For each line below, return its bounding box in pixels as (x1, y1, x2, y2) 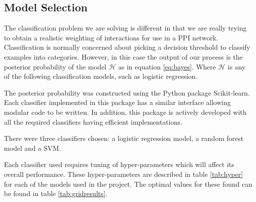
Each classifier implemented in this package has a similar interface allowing (4, 97, 231, 107)
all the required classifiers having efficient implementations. (4, 116, 183, 127)
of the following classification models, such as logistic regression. (4, 71, 198, 81)
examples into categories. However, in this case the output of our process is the (4, 51, 243, 62)
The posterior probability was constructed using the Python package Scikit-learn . (4, 87, 250, 98)
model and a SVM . (4, 142, 61, 153)
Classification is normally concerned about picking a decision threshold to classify (4, 42, 251, 52)
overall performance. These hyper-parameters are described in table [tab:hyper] (4, 168, 243, 179)
